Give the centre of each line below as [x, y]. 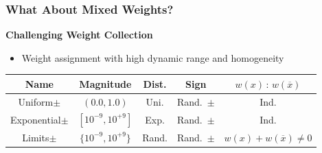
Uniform [36, 101]
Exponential [36, 119]
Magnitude [105, 83]
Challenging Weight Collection [79, 35]
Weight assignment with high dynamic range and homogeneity [153, 57]
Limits [36, 137]
